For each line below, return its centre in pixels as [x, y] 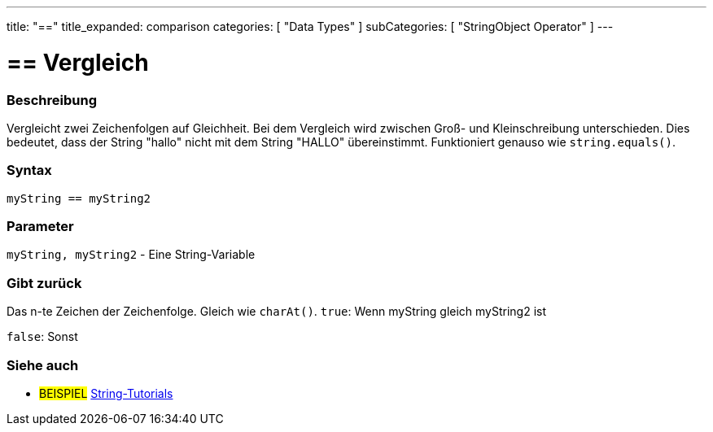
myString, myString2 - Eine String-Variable [131, 255]
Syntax [29, 170]
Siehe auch [43, 365]
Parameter [40, 226]
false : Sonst [42, 337]
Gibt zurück [44, 283]
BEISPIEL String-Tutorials [106, 393]
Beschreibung [52, 100]
